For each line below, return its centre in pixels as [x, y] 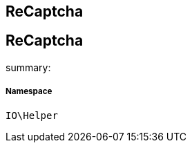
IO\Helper [32, 115]
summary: [28, 67]
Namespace [29, 92]
